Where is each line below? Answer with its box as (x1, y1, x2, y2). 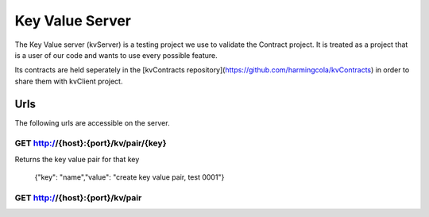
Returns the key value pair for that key (14, 154, 140, 164)
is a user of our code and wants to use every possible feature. (14, 50, 218, 60)
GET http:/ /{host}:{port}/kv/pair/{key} (14, 138, 167, 149)
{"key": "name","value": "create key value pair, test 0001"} (34, 172, 225, 182)
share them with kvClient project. (14, 76, 123, 86)
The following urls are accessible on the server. (14, 118, 170, 127)
